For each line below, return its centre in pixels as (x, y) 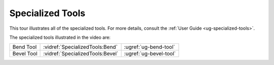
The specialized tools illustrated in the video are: (60, 37)
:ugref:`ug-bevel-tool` (150, 54)
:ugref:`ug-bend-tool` (149, 47)
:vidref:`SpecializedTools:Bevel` (81, 54)
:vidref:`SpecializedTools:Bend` (80, 47)
